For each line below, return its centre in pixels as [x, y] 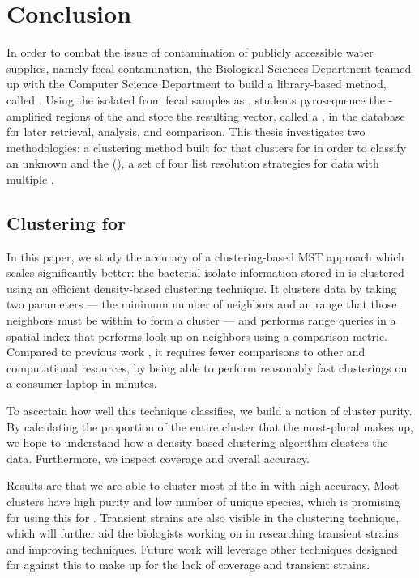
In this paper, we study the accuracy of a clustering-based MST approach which [205, 256]
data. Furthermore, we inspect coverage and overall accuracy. [158, 458]
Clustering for [66, 222]
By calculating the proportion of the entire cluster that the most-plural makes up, [210, 426]
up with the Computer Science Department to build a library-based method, [197, 84]
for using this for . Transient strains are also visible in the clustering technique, [203, 517]
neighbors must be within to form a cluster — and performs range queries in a [201, 320]
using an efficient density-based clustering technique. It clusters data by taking [202, 288]
